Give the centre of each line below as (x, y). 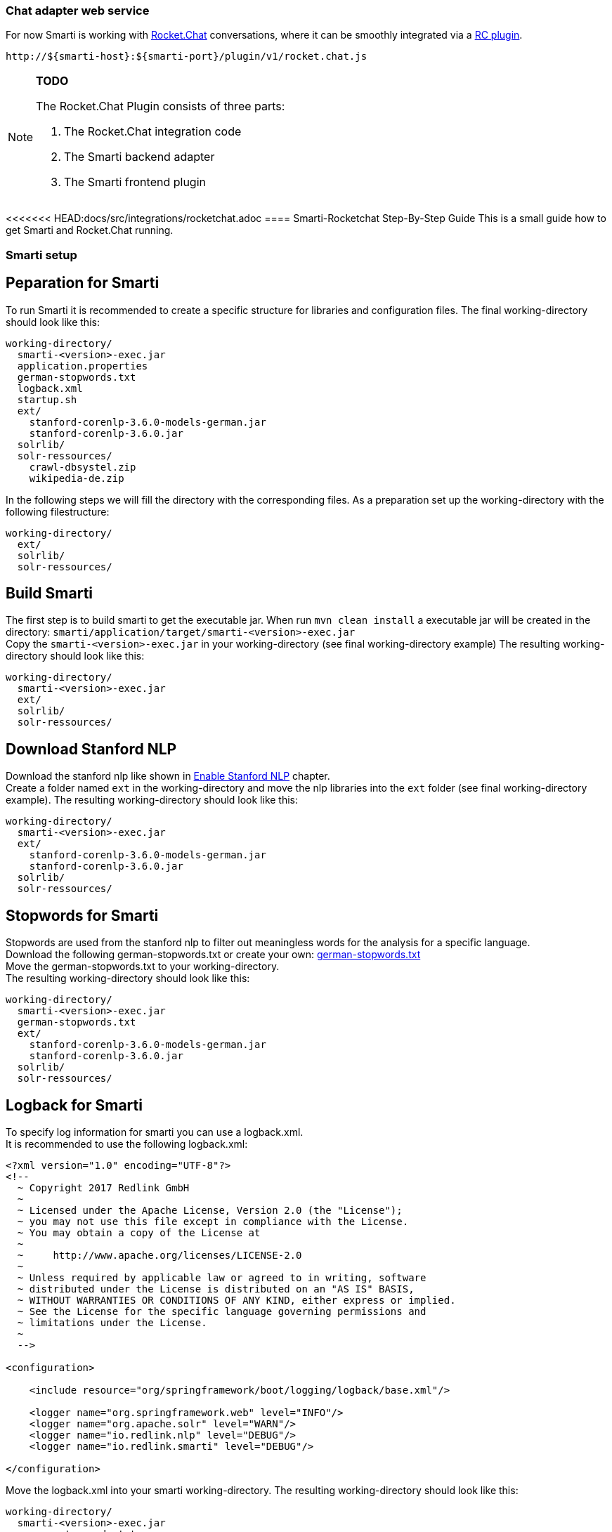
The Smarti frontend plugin (135, 182)
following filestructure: (58, 511)
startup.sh (47, 399)
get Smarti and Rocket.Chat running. (90, 230)
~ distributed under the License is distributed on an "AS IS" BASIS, (216, 1289)
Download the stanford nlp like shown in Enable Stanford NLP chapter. (168, 776)
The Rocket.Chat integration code (153, 132)
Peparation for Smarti (83, 283)
